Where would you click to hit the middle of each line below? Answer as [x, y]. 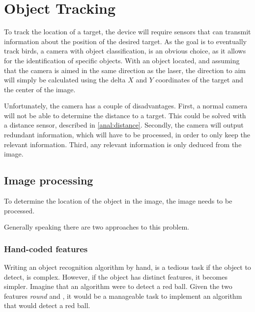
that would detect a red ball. [47, 305]
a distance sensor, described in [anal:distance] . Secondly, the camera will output [124, 125]
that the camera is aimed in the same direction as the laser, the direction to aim [125, 70]
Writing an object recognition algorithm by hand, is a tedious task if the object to [127, 267]
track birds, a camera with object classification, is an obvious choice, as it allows [125, 51]
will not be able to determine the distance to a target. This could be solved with [125, 115]
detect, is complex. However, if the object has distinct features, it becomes [116, 276]
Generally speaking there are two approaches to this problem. [97, 227]
